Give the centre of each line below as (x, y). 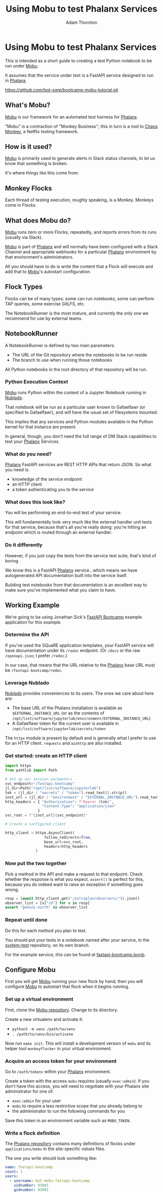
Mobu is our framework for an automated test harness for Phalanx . (72, 117)
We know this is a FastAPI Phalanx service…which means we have (71, 570)
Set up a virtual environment (39, 999)
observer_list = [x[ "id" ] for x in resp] (48, 903)
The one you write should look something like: (51, 1158)
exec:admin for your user (37, 1101)
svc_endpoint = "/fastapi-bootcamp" (40, 784)
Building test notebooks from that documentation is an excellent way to (76, 585)
